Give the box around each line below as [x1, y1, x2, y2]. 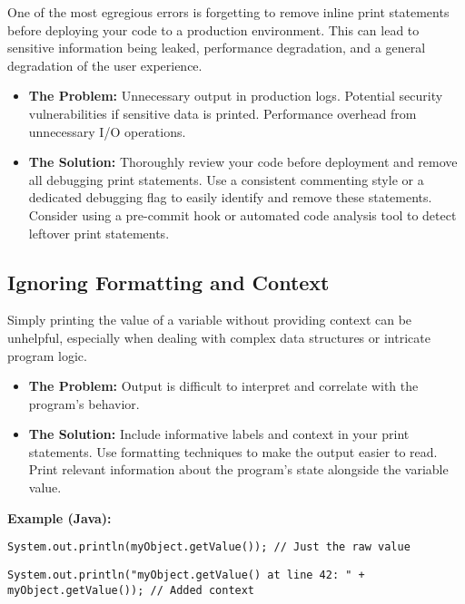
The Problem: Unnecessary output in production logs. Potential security [28, 86, 443, 105]
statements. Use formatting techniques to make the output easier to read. [28, 442, 438, 461]
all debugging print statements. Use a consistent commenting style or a [28, 170, 424, 189]
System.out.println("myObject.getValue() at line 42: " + [7, 568, 365, 581]
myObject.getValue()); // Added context [7, 583, 255, 597]
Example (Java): [7, 508, 112, 527]
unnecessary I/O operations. [28, 122, 186, 141]
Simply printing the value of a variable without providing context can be [7, 310, 412, 329]
